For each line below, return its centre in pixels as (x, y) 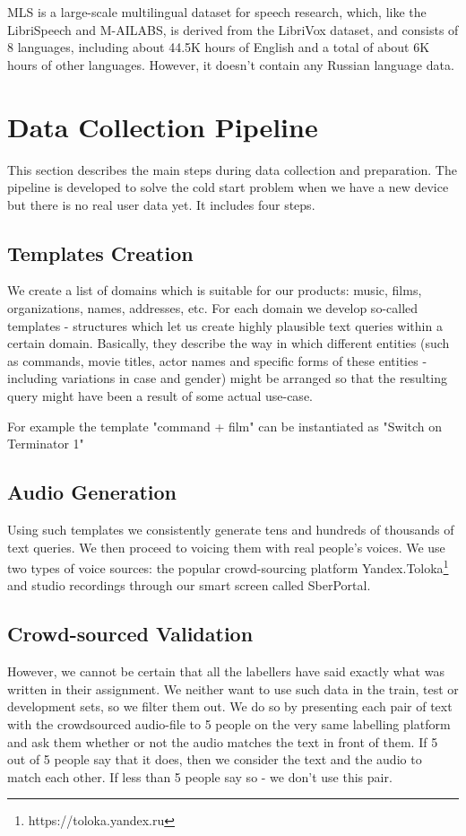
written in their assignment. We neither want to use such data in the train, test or (233, 688)
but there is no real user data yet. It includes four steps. (161, 204)
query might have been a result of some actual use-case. (160, 396)
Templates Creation (100, 253)
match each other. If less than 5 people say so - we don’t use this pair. (200, 776)
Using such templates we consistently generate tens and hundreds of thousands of (231, 530)
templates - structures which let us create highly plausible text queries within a (225, 325)
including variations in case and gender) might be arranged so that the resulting (227, 378)
